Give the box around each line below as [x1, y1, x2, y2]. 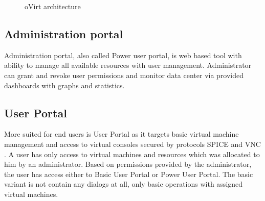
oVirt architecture [25, 1, 81, 11]
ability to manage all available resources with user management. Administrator [4, 60, 252, 70]
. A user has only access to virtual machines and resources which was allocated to [4, 148, 260, 159]
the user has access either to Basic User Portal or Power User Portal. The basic [4, 168, 253, 179]
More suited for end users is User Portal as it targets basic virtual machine [4, 129, 239, 139]
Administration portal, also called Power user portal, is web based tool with [4, 49, 242, 60]
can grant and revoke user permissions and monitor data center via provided [4, 69, 244, 80]
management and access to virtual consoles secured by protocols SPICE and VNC [4, 138, 261, 149]
